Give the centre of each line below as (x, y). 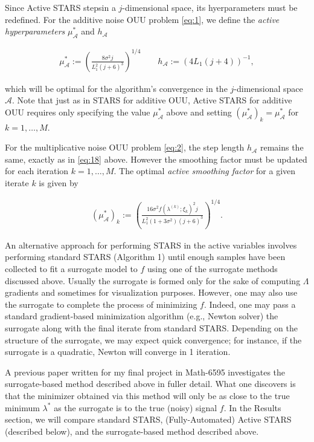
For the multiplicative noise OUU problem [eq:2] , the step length (125, 147)
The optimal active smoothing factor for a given (207, 171)
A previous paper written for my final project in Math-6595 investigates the (145, 372)
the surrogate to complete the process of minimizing (101, 304)
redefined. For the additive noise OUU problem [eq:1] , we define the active (142, 19)
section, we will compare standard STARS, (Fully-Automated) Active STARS (148, 419)
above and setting (199, 112)
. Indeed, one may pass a (250, 304)
